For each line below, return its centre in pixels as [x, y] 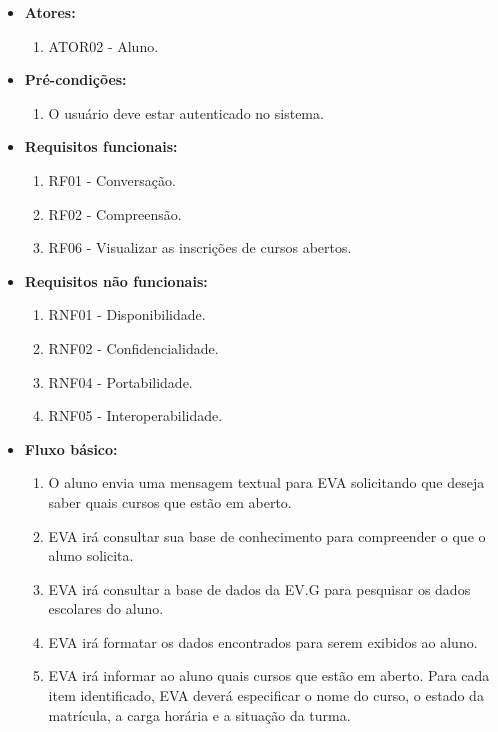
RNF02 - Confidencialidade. [133, 347]
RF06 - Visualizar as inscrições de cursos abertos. [200, 247]
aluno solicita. [91, 555]
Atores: [50, 12]
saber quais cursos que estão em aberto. [170, 501]
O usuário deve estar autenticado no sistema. [186, 112]
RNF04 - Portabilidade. [120, 381]
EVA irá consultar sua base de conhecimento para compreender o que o [267, 535]
